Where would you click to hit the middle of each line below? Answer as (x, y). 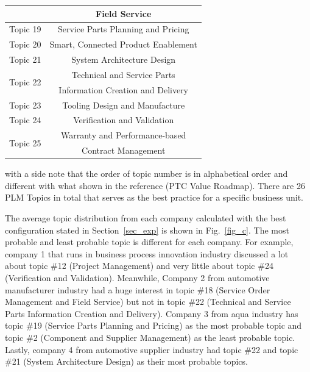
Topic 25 (25, 142)
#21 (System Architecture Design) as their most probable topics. (126, 361)
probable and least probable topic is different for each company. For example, (149, 242)
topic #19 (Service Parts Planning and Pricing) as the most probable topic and (153, 325)
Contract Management (124, 150)
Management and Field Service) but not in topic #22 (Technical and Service (148, 302)
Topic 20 (25, 44)
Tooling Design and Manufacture (124, 105)
